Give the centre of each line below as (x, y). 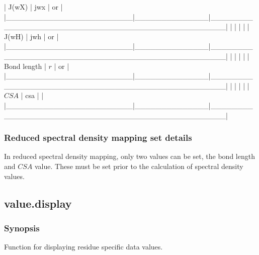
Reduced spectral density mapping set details (98, 138)
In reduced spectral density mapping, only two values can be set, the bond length (129, 156)
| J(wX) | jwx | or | (33, 7)
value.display (38, 203)
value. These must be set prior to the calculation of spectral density (139, 166)
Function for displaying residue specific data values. (83, 247)
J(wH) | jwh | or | (31, 36)
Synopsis (22, 228)
